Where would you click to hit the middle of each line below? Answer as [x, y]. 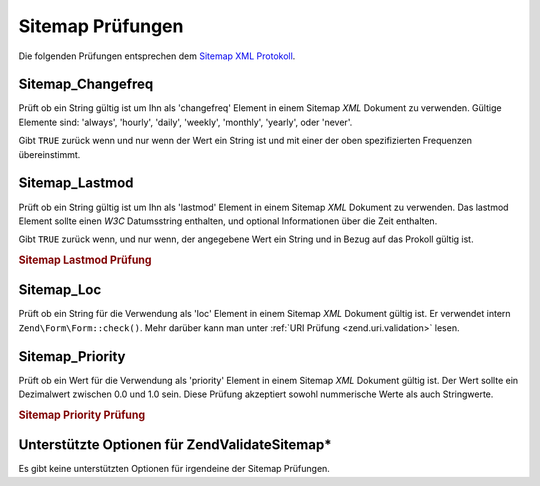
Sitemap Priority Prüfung [82, 415]
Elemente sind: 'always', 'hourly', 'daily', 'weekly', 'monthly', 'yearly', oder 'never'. [185, 122]
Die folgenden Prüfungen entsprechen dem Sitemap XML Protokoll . [157, 56]
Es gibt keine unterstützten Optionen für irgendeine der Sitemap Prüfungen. [174, 469]
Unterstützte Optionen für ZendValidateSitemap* [175, 445]
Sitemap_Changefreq [86, 84]
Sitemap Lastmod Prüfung [85, 260]
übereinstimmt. [49, 154]
